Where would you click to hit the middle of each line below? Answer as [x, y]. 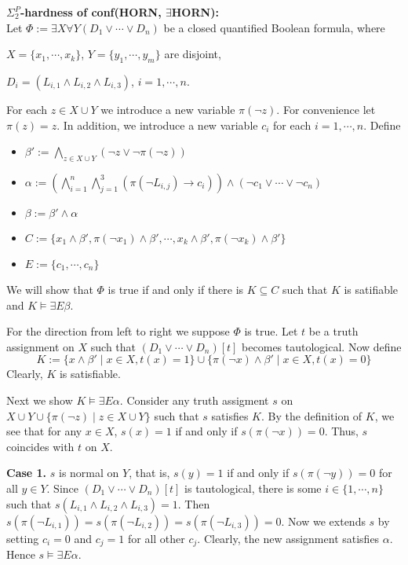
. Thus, [341, 431]
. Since [63, 488]
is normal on [89, 473]
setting [23, 538]
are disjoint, [193, 54]
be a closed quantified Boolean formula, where [274, 27]
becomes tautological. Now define [322, 346]
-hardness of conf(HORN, [91, 12]
